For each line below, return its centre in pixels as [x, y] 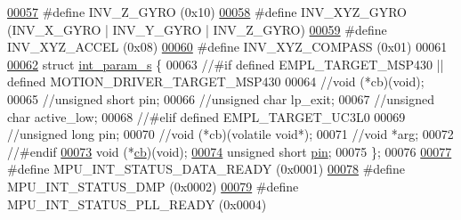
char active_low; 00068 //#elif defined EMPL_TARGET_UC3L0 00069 [206, 116]
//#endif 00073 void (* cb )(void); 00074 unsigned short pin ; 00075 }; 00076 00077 [230, 151]
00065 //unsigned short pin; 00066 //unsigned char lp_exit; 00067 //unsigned [221, 98]
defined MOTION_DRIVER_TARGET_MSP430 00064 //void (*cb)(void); [216, 81]
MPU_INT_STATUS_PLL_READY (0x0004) [137, 204]
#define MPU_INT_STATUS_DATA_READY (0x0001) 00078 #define [206, 169]
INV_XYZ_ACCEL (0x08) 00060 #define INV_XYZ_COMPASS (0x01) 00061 [227, 47]
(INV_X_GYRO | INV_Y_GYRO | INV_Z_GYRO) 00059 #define [197, 29]
